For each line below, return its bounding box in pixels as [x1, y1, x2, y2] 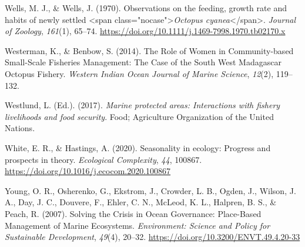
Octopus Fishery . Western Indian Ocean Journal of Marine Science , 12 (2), [5, 67, 274, 79]
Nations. [5, 122, 35, 134]
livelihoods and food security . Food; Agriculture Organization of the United [5, 110, 274, 122]
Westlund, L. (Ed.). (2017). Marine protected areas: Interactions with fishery [5, 99, 280, 111]
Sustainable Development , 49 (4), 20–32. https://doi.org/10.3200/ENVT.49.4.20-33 [5, 231, 300, 243]
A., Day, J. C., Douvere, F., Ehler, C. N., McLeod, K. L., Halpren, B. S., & [5, 196, 277, 208]
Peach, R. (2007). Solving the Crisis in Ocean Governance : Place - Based [5, 207, 262, 219]
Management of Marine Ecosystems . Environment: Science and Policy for [5, 219, 270, 231]
